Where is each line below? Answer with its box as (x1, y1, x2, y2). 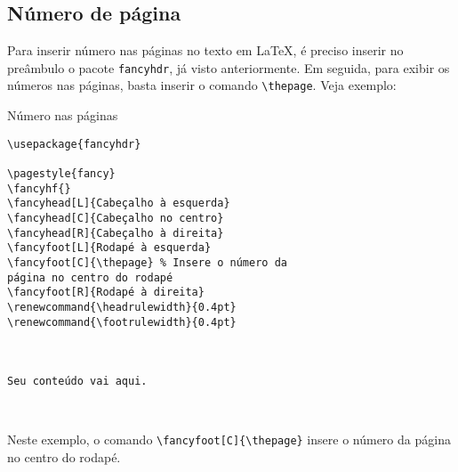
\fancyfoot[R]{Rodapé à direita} (7, 286, 205, 299)
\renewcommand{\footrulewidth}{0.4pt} (7, 315, 237, 329)
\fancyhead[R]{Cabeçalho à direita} (7, 226, 224, 240)
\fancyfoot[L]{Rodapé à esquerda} (7, 241, 212, 255)
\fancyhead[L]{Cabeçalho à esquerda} (7, 197, 230, 210)
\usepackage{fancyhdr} (7, 137, 141, 151)
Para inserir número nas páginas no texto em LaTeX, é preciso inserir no (7, 41, 404, 60)
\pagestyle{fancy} (7, 167, 116, 181)
